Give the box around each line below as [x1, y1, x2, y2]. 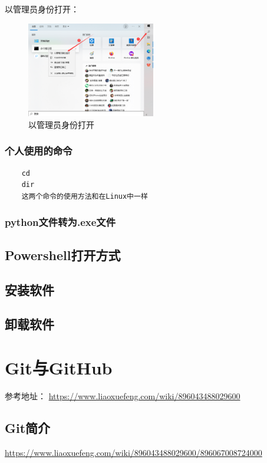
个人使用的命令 [5, 143, 72, 158]
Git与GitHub [5, 355, 113, 379]
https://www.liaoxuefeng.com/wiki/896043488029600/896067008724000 [5, 446, 262, 458]
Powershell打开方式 [5, 245, 121, 264]
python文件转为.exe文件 [5, 215, 116, 229]
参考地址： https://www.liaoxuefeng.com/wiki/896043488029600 [5, 389, 240, 402]
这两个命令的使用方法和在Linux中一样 [21, 192, 148, 201]
